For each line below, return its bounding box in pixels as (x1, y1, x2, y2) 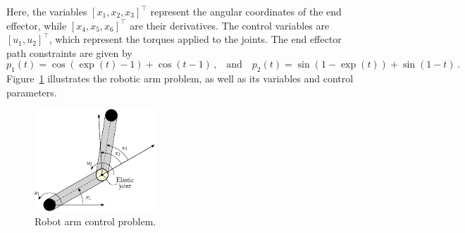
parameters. (6, 84, 57, 99)
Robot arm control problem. (35, 213, 156, 228)
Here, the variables (6, 4, 87, 18)
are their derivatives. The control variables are (130, 18, 330, 32)
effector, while (6, 18, 67, 32)
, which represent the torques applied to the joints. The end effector (49, 32, 342, 46)
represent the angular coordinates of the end (150, 4, 342, 18)
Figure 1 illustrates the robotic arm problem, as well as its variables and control (6, 71, 354, 86)
